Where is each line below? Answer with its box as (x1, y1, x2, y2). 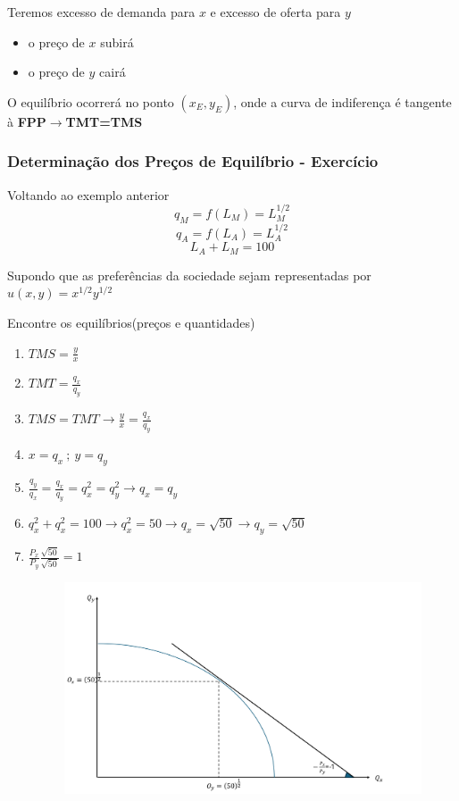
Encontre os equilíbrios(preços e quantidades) (7, 313, 255, 332)
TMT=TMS (65, 112, 143, 130)
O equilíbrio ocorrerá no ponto (7, 92, 174, 111)
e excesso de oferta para (210, 3, 341, 21)
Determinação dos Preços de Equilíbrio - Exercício (7, 150, 379, 172)
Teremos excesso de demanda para (7, 3, 196, 21)
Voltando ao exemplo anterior (7, 185, 170, 204)
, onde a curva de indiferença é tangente (233, 92, 452, 111)
